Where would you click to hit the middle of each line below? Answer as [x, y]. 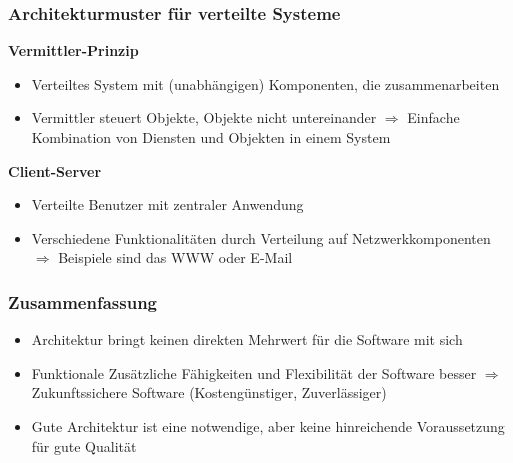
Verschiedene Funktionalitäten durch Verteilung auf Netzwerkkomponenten [261, 237]
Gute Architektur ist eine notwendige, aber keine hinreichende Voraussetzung [268, 425]
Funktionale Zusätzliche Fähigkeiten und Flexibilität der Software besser [254, 372]
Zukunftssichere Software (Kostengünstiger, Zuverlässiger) [209, 392]
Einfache [433, 117]
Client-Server [55, 170]
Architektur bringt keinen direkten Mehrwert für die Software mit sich [247, 339]
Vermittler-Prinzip [73, 50]
